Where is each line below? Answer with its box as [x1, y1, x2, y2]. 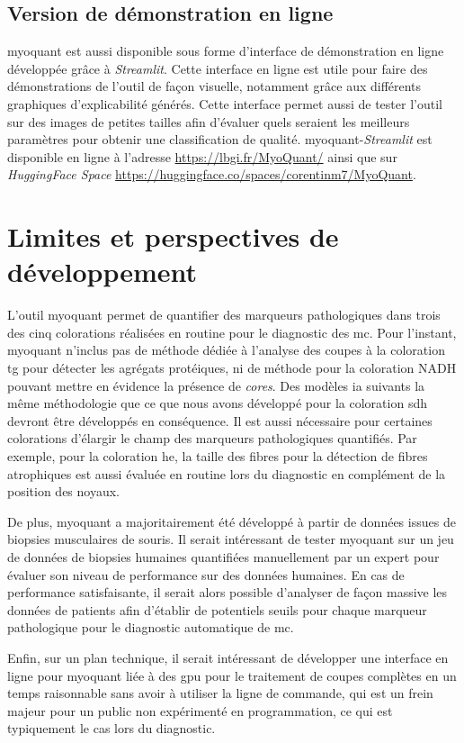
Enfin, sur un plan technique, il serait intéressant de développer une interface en [7, 648, 449, 666]
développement [7, 253, 198, 290]
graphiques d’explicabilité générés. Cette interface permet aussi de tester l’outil [7, 94, 442, 113]
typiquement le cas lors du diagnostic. [7, 719, 216, 738]
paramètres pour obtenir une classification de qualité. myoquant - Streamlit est [7, 130, 433, 149]
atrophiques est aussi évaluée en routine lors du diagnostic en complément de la [7, 464, 446, 483]
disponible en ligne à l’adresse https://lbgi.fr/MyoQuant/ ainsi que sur [7, 147, 397, 166]
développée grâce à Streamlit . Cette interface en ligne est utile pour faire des [7, 59, 428, 77]
